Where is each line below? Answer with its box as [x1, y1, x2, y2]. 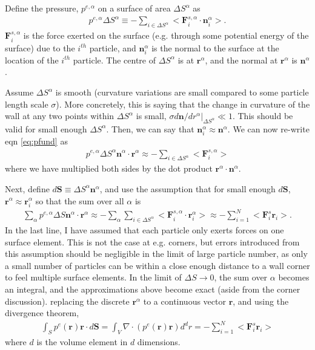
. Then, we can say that [106, 122, 194, 135]
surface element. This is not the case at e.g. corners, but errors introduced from [5, 235, 300, 248]
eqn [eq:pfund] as [5, 135, 68, 147]
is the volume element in [36, 335, 128, 348]
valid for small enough [5, 122, 87, 135]
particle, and [89, 41, 136, 54]
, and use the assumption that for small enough [99, 182, 276, 195]
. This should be [232, 109, 293, 122]
